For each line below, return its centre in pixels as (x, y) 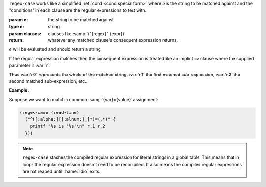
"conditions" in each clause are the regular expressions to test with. (78, 10)
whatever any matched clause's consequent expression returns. (113, 40)
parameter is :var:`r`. (30, 65)
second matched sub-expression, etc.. (48, 81)
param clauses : (25, 33)
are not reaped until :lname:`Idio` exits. (61, 171)
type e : (17, 27)
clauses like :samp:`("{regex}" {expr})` (87, 33)
